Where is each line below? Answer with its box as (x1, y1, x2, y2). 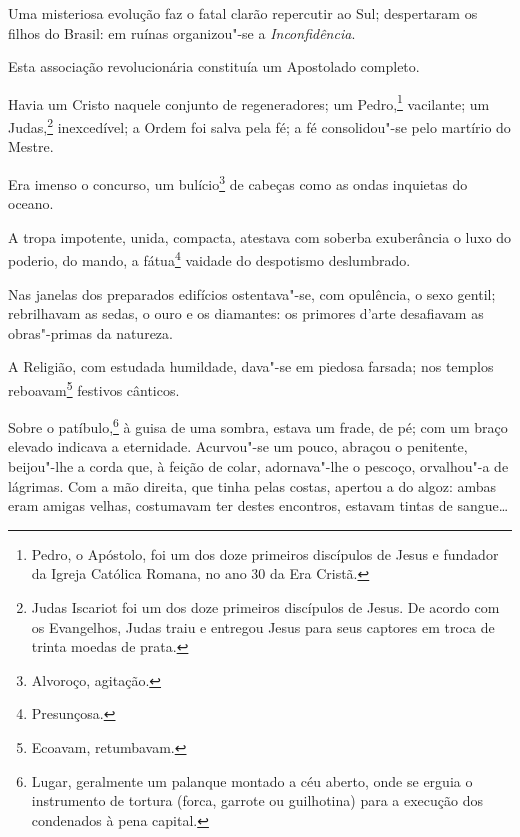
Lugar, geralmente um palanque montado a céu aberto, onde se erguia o (31, 770, 473, 791)
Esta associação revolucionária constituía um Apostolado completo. (8, 56, 420, 77)
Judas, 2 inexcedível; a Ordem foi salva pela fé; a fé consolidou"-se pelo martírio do (8, 114, 511, 137)
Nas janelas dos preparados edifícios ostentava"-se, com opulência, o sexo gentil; (8, 283, 496, 304)
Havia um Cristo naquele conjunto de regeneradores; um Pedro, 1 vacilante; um (8, 90, 490, 114)
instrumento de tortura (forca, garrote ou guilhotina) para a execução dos (31, 790, 483, 811)
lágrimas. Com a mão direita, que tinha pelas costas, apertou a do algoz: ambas (8, 475, 497, 496)
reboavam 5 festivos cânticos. (8, 376, 180, 400)
